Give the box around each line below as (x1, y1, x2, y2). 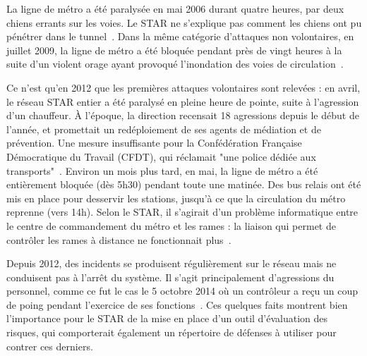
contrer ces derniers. (6, 338, 93, 353)
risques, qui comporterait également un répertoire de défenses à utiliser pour (6, 325, 337, 340)
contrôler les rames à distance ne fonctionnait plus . (6, 232, 231, 247)
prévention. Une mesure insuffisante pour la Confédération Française (6, 135, 302, 150)
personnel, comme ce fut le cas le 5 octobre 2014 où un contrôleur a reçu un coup (6, 283, 359, 298)
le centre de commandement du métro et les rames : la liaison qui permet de (6, 218, 336, 233)
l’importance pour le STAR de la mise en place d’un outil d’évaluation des (6, 311, 328, 326)
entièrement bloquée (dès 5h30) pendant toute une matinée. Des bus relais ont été (6, 177, 361, 192)
